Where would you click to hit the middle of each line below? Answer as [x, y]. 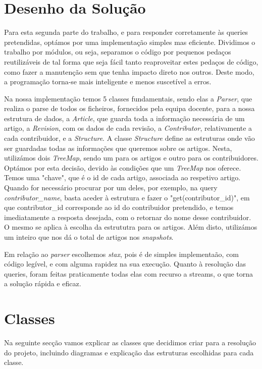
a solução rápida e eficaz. [43, 283]
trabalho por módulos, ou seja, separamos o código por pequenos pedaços [118, 52]
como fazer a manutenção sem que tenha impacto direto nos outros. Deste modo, [129, 71]
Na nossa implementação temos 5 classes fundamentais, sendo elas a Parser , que [128, 98]
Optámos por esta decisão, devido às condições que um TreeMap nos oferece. [123, 167]
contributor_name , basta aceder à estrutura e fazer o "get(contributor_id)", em [127, 197]
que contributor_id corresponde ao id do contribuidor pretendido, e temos [119, 207]
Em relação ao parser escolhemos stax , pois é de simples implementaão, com [122, 254]
